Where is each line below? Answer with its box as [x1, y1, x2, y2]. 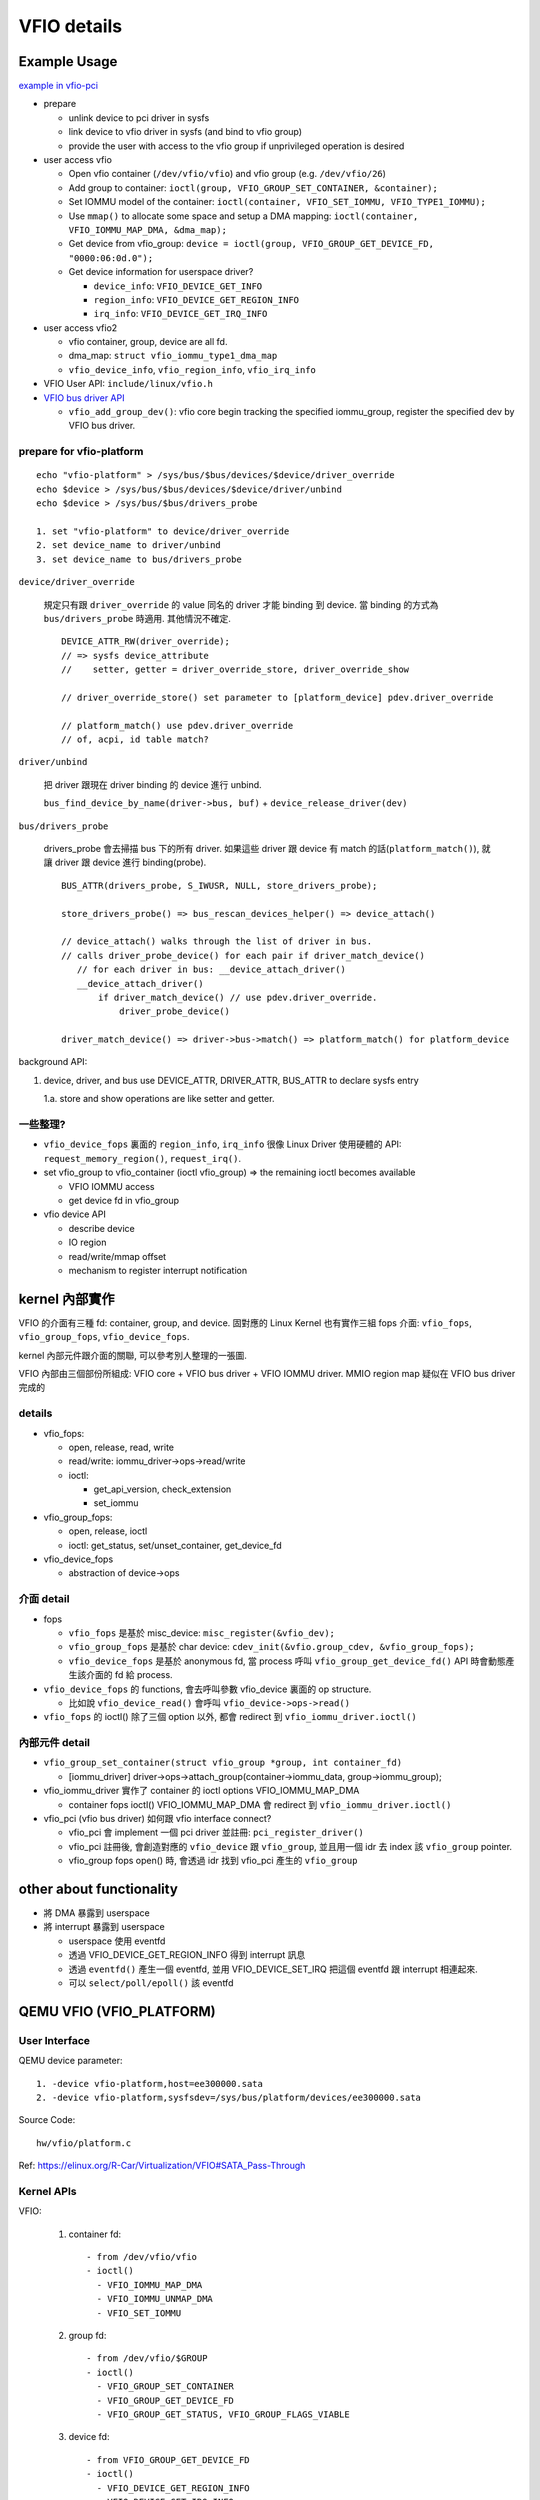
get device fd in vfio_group [68, 1194, 180, 1206]
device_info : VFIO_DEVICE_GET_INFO [93, 280, 263, 292]
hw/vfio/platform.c [36, 2137, 132, 2149]
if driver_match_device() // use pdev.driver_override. [98, 991, 378, 1003]
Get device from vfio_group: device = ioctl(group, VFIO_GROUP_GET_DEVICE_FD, [68, 238, 435, 250]
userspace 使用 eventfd [68, 1935, 166, 1947]
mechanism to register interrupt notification [68, 1264, 248, 1276]
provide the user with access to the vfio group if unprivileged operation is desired [68, 140, 405, 152]
